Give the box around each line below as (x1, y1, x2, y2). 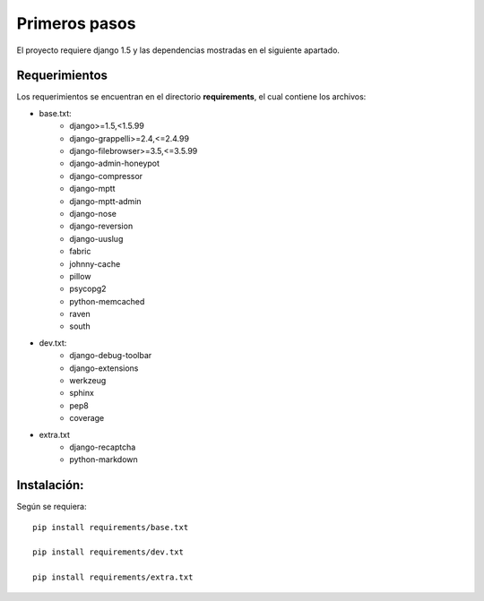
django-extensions (69, 363, 139, 373)
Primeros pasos (16, 13, 136, 33)
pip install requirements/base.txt (32, 522, 189, 532)
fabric (69, 246, 91, 257)
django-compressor (69, 170, 143, 181)
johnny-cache (69, 258, 121, 269)
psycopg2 (69, 283, 107, 295)
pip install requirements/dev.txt (32, 547, 184, 557)
